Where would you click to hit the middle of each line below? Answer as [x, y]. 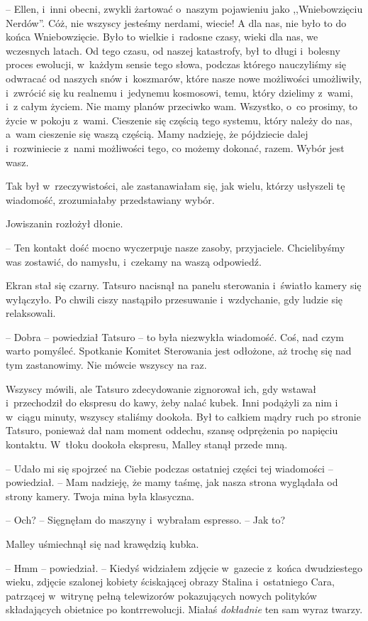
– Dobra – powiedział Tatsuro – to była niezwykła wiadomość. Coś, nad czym [175, 336]
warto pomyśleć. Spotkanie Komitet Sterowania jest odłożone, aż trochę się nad [179, 351]
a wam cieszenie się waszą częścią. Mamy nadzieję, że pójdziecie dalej [157, 134]
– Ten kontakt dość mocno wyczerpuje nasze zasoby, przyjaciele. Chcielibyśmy [175, 247]
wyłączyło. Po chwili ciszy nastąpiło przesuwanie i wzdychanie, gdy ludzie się [174, 299]
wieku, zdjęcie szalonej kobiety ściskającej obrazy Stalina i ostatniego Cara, [170, 582]
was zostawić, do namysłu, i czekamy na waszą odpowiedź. [134, 261]
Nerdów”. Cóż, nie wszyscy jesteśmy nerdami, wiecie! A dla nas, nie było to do [176, 22]
